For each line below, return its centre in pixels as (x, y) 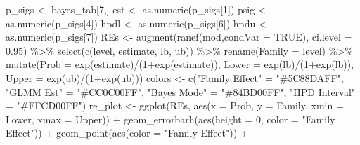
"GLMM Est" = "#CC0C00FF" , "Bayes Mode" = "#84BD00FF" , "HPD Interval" (181, 91)
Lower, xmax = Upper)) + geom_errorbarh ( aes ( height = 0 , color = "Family (171, 119)
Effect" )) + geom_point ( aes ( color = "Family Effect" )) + (127, 133)
